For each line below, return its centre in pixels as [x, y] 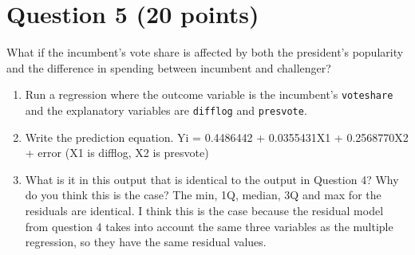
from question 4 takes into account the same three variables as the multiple [209, 226]
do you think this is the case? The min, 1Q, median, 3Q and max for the [203, 195]
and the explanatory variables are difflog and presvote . [166, 110]
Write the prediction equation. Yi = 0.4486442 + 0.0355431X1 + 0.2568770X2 [217, 137]
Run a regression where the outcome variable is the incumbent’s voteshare [209, 94]
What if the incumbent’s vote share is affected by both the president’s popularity [205, 52]
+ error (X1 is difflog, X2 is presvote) [117, 153]
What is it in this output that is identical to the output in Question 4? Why [212, 179]
